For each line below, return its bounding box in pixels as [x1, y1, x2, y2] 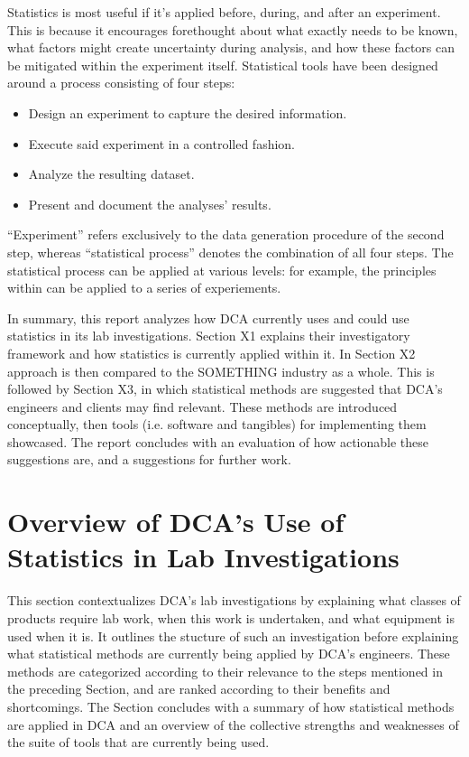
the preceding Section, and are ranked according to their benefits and [7, 679, 391, 698]
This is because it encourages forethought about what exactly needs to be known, [7, 20, 458, 39]
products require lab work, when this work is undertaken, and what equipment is [7, 608, 455, 627]
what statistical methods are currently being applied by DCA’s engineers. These [7, 644, 450, 663]
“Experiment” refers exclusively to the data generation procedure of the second [7, 225, 445, 244]
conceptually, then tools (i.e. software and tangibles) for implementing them [7, 415, 427, 434]
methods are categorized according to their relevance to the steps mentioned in [7, 661, 443, 680]
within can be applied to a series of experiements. [7, 278, 281, 297]
